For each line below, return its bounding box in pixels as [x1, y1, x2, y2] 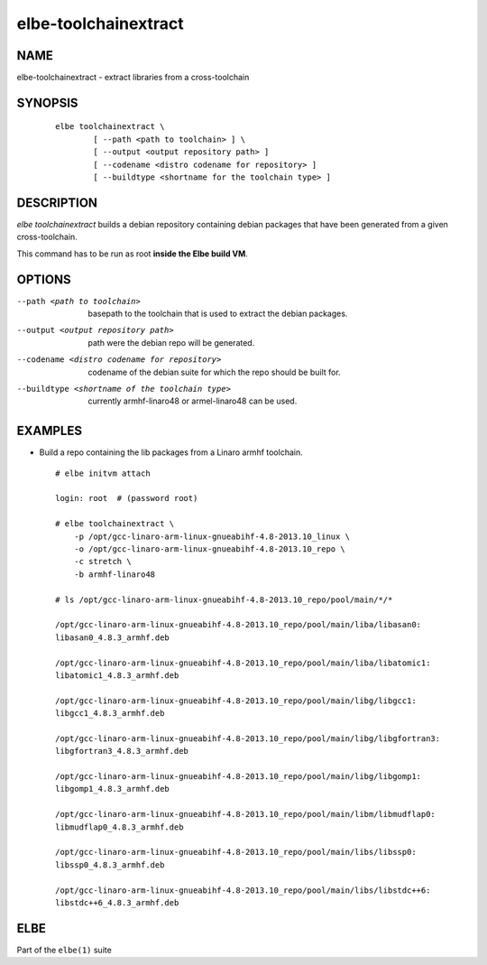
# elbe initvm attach [55, 468, 151, 478]
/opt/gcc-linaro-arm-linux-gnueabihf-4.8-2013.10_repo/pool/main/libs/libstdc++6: [55, 885, 431, 895]
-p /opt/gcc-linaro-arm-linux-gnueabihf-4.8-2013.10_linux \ [73, 531, 351, 542]
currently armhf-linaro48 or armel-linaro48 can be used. [87, 395, 298, 406]
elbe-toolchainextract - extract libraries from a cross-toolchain [16, 72, 250, 83]
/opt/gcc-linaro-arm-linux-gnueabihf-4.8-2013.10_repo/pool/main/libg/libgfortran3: [55, 733, 441, 744]
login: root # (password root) [55, 493, 198, 504]
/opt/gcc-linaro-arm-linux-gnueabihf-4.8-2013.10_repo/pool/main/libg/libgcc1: [55, 695, 417, 706]
